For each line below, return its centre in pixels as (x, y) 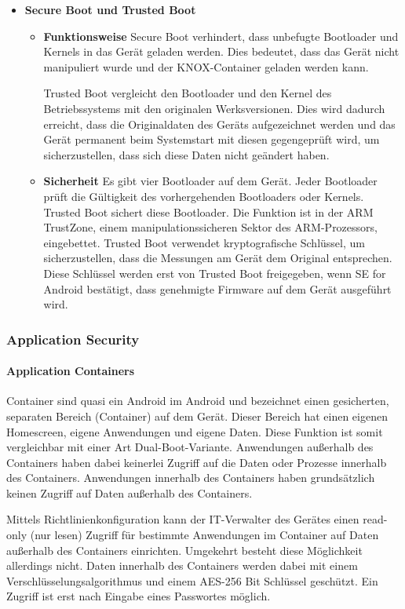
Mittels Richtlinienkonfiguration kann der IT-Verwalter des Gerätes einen (183, 519)
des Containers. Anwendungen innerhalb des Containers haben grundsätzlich (191, 478)
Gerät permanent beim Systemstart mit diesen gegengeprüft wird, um (212, 139)
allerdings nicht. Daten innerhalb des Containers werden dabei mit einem (182, 565)
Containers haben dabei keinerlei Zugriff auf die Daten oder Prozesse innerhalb (197, 462)
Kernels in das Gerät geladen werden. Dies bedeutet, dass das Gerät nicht (221, 51)
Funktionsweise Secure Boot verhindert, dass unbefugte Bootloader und (221, 36)
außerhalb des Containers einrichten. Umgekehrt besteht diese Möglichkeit (184, 550)
